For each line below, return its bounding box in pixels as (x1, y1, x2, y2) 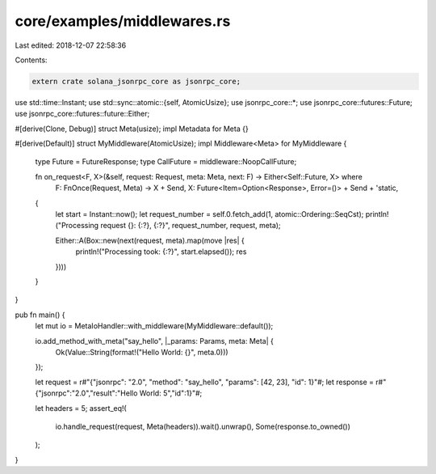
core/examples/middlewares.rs (15, 12, 231, 30)
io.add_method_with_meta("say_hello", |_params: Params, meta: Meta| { (35, 336, 275, 345)
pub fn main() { (15, 310, 65, 320)
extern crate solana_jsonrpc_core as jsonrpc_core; (31, 77, 241, 86)
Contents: (15, 55, 48, 65)
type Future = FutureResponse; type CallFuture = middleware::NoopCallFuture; (35, 157, 297, 167)
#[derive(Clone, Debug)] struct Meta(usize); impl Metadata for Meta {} (15, 124, 249, 133)
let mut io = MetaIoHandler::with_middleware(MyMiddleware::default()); (35, 321, 274, 331)
